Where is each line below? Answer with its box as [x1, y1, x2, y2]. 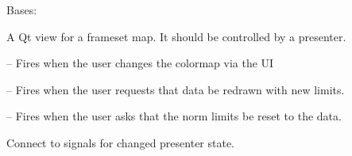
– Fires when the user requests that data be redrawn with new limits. [6, 81, 345, 97]
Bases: [6, 2, 37, 17]
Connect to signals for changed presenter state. [6, 134, 235, 150]
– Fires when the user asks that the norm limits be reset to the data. [6, 108, 342, 124]
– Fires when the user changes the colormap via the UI [6, 55, 274, 71]
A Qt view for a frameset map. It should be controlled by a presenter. [6, 28, 346, 44]
